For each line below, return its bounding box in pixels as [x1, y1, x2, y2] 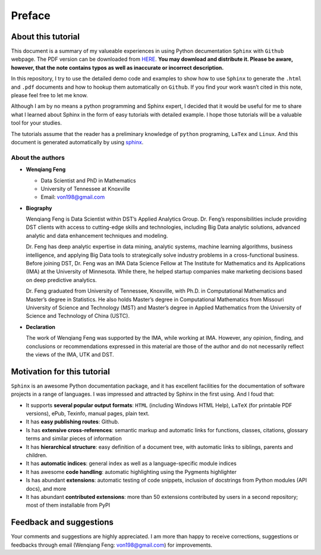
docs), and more [26, 485, 67, 492]
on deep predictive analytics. [26, 276, 97, 283]
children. [26, 451, 48, 458]
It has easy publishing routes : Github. [26, 418, 119, 426]
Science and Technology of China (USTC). [26, 312, 130, 320]
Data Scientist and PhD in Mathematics [40, 176, 136, 184]
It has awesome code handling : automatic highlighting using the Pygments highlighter [26, 468, 237, 475]
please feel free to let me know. [11, 92, 89, 99]
